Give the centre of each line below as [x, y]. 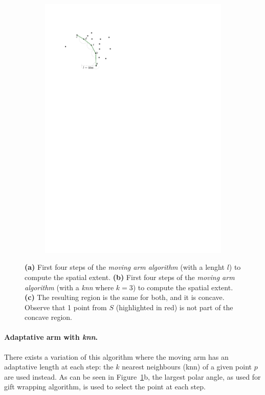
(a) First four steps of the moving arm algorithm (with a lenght [125, 267]
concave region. [48, 317]
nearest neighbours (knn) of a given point [187, 367]
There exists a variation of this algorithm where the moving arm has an [116, 356]
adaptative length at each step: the [59, 367]
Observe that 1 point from [66, 307]
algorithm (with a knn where [69, 287]
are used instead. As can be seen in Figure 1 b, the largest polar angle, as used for [132, 376]
